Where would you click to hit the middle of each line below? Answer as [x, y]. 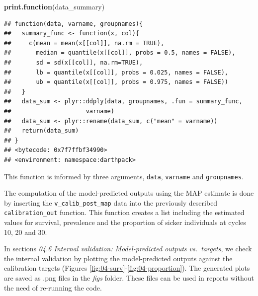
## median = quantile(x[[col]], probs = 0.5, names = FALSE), [120, 53]
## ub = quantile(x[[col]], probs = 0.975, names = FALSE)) [116, 82]
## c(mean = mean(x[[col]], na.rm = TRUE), [84, 43]
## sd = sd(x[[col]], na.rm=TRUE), [74, 62]
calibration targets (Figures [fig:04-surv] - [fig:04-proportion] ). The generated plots [127, 268]
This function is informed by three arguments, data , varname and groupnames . [124, 176]
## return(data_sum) [42, 131]
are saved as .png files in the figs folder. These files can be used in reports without [129, 278]
